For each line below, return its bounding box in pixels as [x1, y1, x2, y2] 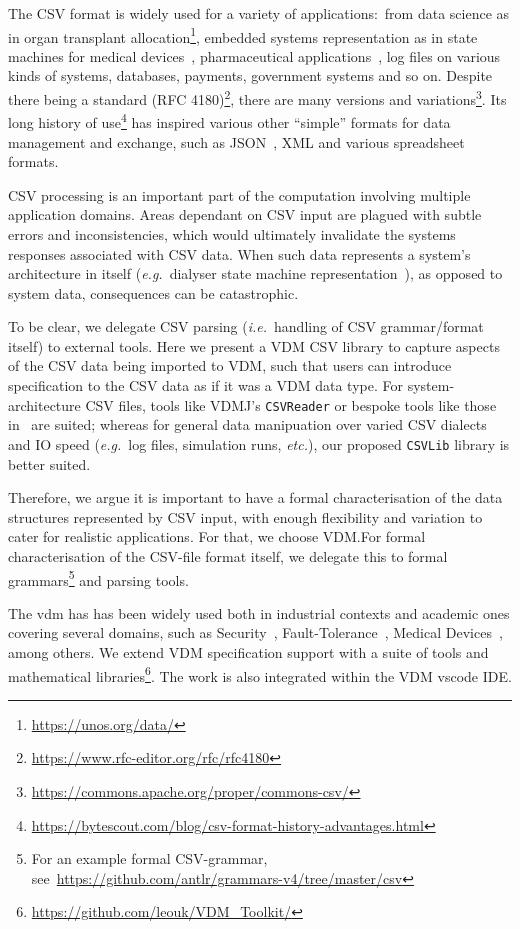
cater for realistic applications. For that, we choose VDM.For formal [8, 526, 426, 547]
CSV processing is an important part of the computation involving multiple [8, 184, 471, 205]
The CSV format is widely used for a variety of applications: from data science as [8, 3, 510, 23]
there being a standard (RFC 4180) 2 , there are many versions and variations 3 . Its [8, 86, 507, 109]
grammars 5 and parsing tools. [8, 566, 189, 590]
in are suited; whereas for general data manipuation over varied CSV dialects [8, 414, 487, 435]
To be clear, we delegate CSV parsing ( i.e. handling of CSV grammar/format [8, 316, 484, 337]
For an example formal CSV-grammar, [31, 848, 268, 869]
